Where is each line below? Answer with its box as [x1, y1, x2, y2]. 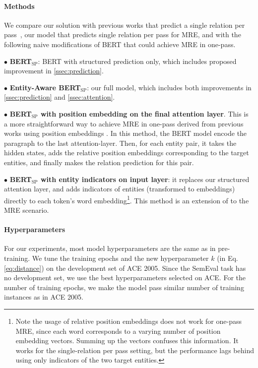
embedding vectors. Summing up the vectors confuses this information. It [15, 335, 239, 346]
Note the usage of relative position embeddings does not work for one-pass [15, 315, 242, 326]
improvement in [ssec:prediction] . [4, 65, 104, 76]
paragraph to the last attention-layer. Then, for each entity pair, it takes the [4, 137, 237, 148]
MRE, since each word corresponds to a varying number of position [15, 325, 221, 336]
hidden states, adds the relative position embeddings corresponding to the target [4, 147, 249, 158]
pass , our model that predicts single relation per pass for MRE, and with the [4, 29, 241, 40]
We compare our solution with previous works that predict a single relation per [4, 19, 245, 30]
